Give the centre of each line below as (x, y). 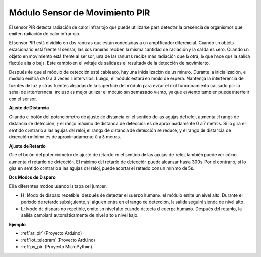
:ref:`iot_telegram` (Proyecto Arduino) (58, 240)
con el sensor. (23, 99)
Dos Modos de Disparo (32, 177)
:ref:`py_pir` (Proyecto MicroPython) (57, 246)
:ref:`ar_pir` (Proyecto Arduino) (51, 233)
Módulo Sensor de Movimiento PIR (80, 13)
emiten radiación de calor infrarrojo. (45, 33)
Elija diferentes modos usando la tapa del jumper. (58, 186)
